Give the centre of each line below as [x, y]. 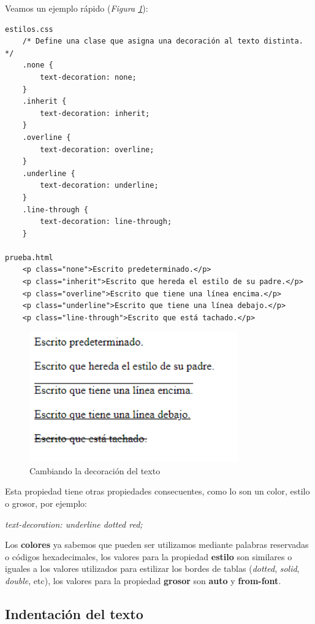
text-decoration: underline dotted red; [74, 524]
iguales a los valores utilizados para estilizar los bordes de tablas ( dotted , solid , [152, 568]
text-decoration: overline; [97, 149]
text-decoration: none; [88, 77]
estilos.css [29, 29]
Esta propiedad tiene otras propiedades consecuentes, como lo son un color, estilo [157, 491]
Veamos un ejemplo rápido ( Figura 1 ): [77, 8]
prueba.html [29, 257]
